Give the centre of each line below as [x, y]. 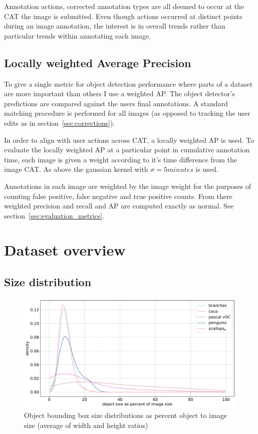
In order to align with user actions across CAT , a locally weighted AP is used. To [129, 140]
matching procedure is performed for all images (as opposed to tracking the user [127, 113]
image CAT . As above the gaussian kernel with [76, 169]
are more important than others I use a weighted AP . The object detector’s [119, 93]
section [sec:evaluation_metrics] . [54, 215]
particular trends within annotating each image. [78, 35]
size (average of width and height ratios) [86, 425]
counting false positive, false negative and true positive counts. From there [118, 196]
